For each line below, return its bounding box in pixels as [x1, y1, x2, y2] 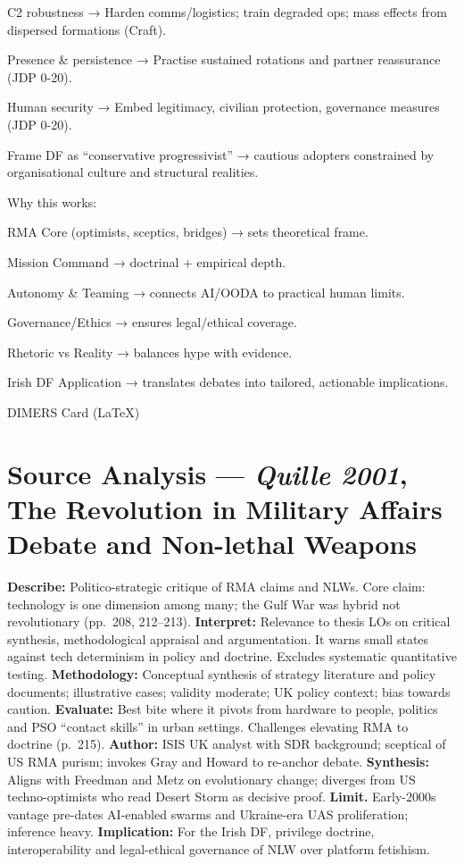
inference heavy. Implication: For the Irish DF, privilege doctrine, [7, 822, 375, 841]
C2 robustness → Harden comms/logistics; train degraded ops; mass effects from [7, 3, 447, 21]
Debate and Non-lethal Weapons [7, 525, 417, 562]
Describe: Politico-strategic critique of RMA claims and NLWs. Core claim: [7, 577, 426, 595]
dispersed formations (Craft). [7, 20, 167, 38]
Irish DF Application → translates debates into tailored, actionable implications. [7, 373, 449, 391]
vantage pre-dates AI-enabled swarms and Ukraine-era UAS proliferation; [7, 804, 409, 823]
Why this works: [7, 192, 97, 211]
